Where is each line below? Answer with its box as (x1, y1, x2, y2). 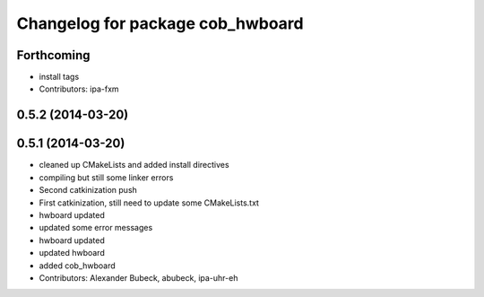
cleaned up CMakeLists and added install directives (39, 160, 229, 170)
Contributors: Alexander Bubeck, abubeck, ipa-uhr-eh (39, 272, 238, 283)
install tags (39, 72, 80, 83)
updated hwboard (39, 248, 105, 258)
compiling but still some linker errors (39, 171, 174, 183)
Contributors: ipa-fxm (39, 83, 120, 94)
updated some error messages (39, 223, 153, 233)
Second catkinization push (39, 185, 138, 196)
